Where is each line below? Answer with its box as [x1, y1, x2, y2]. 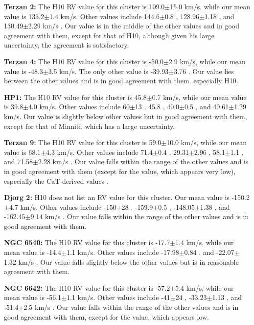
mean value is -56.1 [4, 292, 62, 302]
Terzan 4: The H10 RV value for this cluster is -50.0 [4, 56, 163, 66]
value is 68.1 [4, 147, 41, 157]
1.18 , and [204, 11, 234, 21]
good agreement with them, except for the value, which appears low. [4, 311, 209, 322]
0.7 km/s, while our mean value [152, 92, 247, 102]
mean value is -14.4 [4, 247, 62, 257]
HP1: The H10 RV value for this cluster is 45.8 [4, 92, 147, 102]
